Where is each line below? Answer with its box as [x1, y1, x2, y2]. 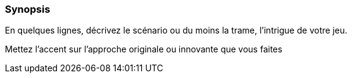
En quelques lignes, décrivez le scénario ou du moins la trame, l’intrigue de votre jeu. [5, 25, 348, 36]
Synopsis [5, 3, 50, 15]
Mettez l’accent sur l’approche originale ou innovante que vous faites [5, 44, 283, 55]
